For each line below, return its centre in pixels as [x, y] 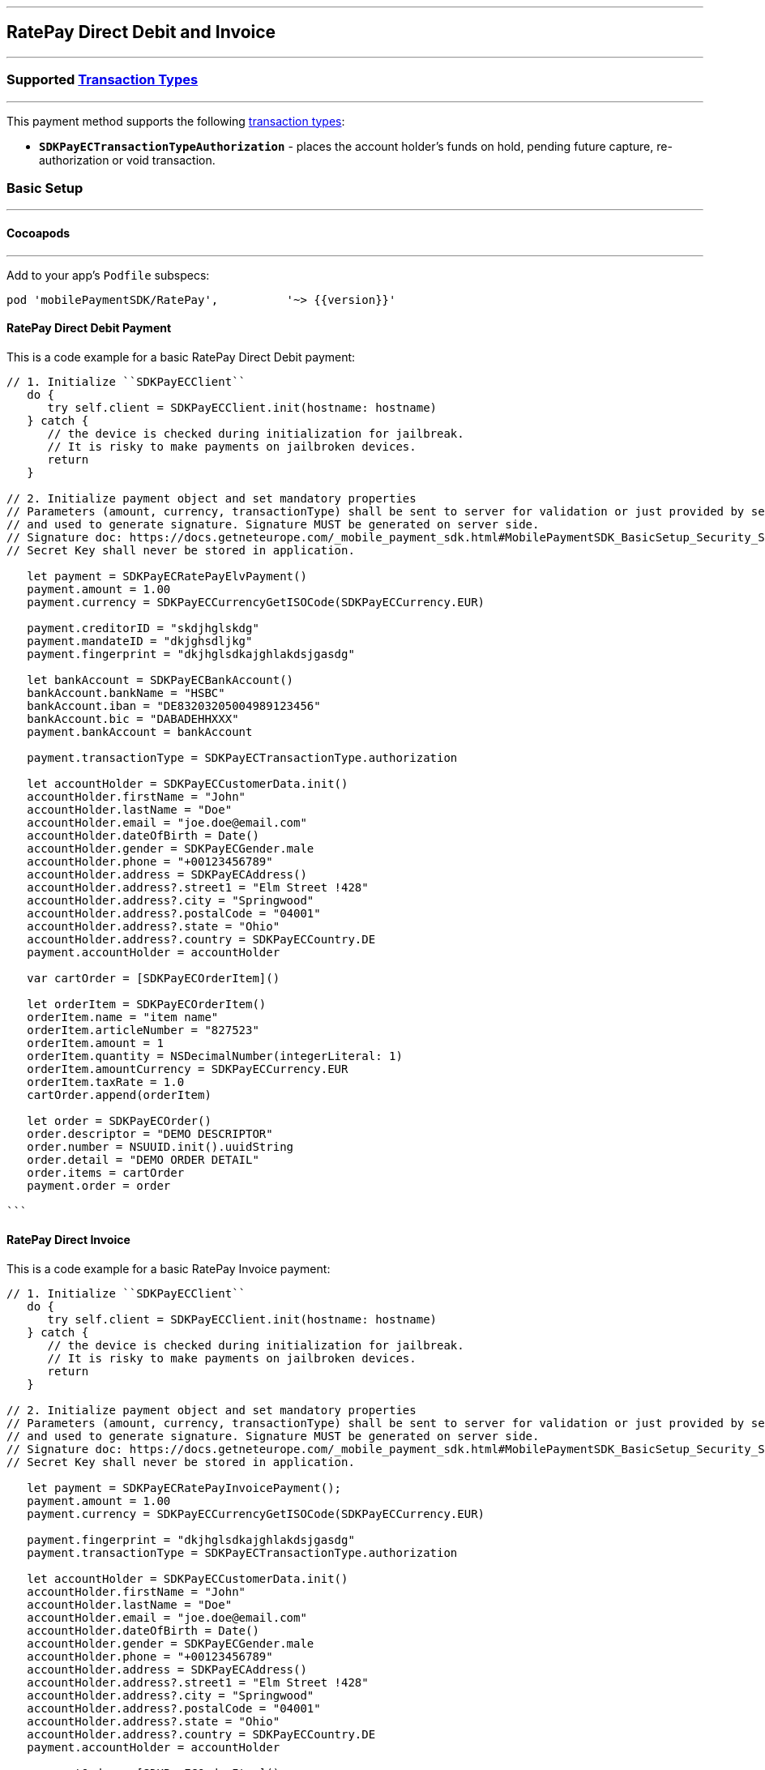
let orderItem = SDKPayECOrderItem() [147, 1004]
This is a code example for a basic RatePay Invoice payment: [169, 1269]
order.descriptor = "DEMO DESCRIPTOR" [150, 1133]
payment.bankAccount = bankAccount [140, 731]
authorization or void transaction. [127, 160]
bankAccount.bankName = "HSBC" [126, 693]
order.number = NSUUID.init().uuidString [160, 1146]
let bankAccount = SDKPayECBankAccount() [160, 680]
